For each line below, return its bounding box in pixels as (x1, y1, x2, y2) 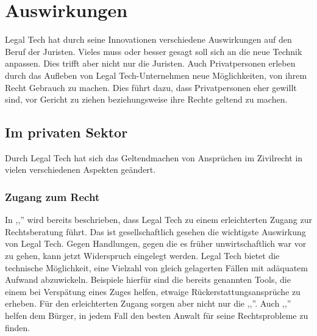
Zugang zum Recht (5, 189, 100, 204)
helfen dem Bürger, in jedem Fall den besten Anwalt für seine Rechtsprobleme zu (5, 309, 308, 322)
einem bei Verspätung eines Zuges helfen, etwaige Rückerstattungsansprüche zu (5, 285, 301, 298)
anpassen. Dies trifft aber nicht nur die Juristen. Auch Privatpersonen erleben (5, 57, 296, 70)
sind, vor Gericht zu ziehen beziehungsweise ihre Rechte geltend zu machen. (5, 93, 288, 106)
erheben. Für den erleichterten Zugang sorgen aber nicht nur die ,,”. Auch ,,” (5, 297, 291, 310)
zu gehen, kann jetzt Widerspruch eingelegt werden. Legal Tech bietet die (5, 249, 280, 262)
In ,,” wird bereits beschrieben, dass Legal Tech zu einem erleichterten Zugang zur (5, 213, 312, 226)
